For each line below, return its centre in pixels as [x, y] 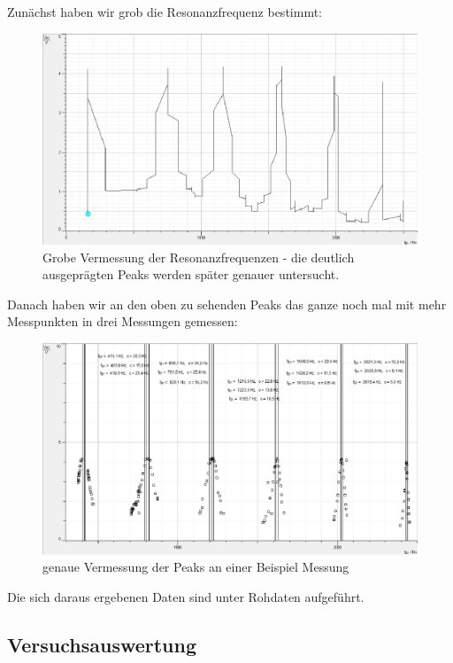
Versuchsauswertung [102, 644]
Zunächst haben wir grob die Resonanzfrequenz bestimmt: [165, 12]
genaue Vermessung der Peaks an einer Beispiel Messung [196, 567]
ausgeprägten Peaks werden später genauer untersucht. [191, 274]
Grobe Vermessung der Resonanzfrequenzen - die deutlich [199, 257]
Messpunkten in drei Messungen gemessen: [123, 321]
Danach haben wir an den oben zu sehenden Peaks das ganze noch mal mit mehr [227, 304]
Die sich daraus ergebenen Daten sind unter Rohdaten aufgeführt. [186, 596]
